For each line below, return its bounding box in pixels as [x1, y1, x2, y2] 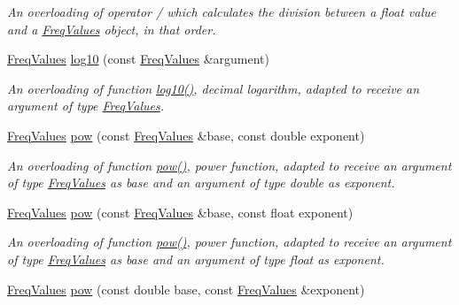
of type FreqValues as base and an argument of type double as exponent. [7, 173, 395, 192]
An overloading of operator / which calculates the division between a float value [7, 3, 436, 20]
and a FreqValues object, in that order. [7, 19, 216, 38]
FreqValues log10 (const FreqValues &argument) [7, 50, 269, 68]
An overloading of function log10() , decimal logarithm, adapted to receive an [7, 79, 420, 97]
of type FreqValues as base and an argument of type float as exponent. [7, 249, 385, 268]
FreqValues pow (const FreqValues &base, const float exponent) [7, 202, 354, 221]
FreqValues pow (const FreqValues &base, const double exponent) [7, 126, 365, 144]
